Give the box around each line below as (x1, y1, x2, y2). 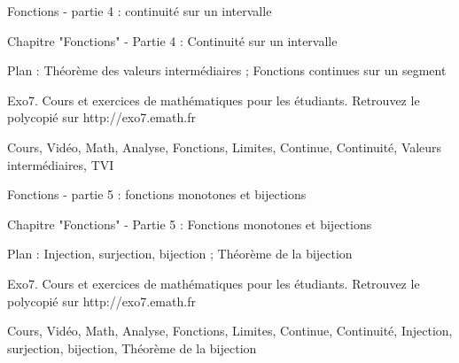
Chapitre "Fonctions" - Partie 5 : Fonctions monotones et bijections (7, 214, 372, 233)
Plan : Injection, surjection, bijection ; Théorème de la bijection (7, 244, 353, 263)
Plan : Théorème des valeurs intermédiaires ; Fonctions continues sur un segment (7, 61, 447, 80)
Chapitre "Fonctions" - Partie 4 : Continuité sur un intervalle (7, 31, 338, 50)
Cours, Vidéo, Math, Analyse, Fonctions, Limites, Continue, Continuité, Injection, (7, 321, 453, 340)
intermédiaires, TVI (7, 155, 114, 174)
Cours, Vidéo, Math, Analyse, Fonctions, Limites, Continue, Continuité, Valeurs (7, 137, 442, 156)
